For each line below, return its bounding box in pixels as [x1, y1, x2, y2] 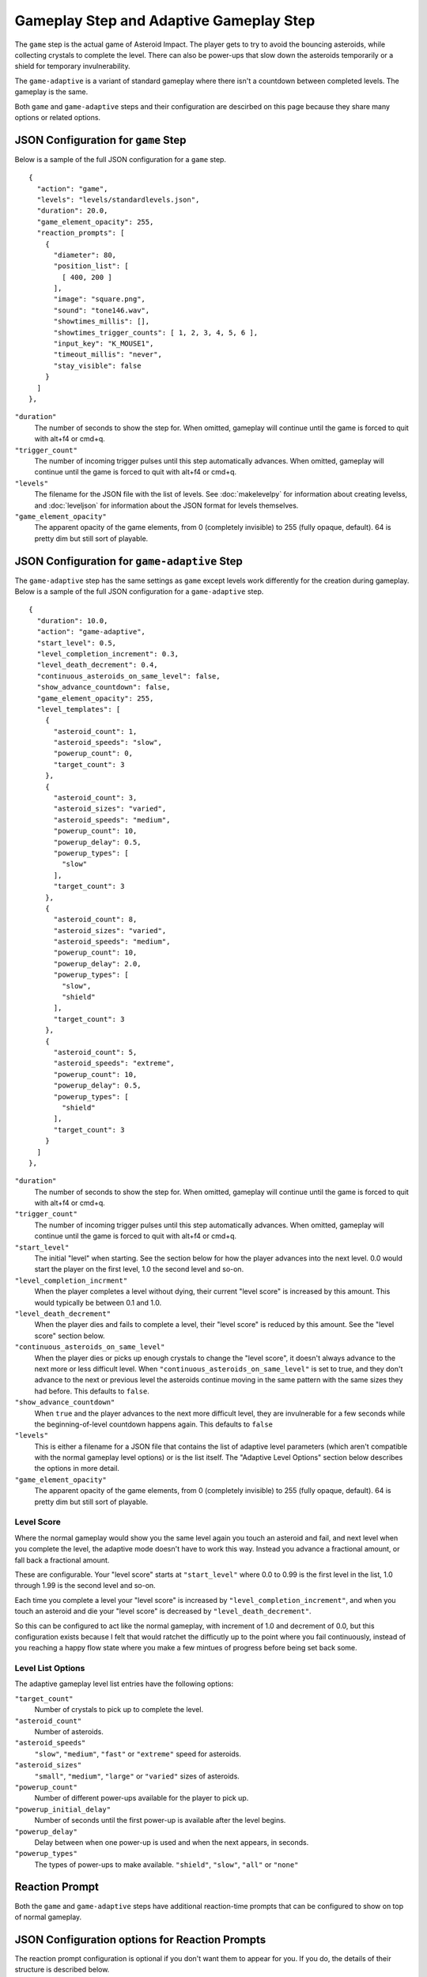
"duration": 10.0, [36, 616, 108, 625]
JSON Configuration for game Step [14, 133, 187, 146]
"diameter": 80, [53, 250, 117, 259]
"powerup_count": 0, [53, 749, 134, 758]
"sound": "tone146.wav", [53, 305, 150, 315]
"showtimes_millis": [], [53, 317, 150, 326]
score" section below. [34, 1331, 106, 1340]
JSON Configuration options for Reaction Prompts [14, 1933, 266, 1946]
